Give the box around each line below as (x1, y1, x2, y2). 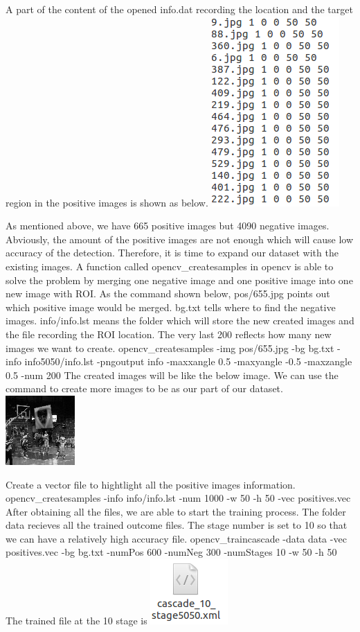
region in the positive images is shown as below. (6, 195, 208, 209)
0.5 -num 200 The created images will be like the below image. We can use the (6, 367, 339, 382)
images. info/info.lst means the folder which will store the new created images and (6, 313, 354, 328)
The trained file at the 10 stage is (6, 613, 147, 628)
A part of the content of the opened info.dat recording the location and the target (6, 2, 353, 16)
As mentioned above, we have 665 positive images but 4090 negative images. (6, 218, 330, 233)
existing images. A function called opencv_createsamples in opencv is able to (6, 258, 334, 273)
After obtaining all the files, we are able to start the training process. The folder (6, 504, 346, 518)
